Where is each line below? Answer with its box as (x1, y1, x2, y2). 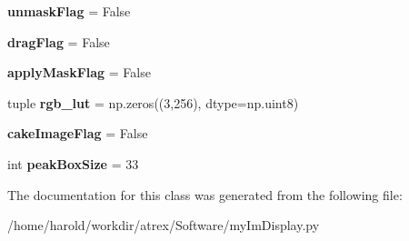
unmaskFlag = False (7, 2, 131, 20)
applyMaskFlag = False (7, 63, 151, 82)
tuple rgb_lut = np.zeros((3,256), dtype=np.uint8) (7, 93, 299, 112)
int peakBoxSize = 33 (7, 154, 139, 173)
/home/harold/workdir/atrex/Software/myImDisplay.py (7, 216, 320, 235)
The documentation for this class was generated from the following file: (7, 185, 403, 204)
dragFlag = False (7, 32, 110, 51)
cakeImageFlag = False (7, 124, 148, 143)
